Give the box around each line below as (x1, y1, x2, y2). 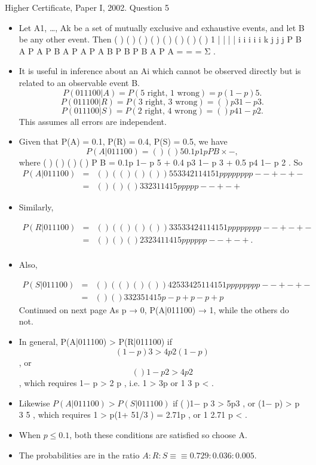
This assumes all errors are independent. (19, 115, 167, 127)
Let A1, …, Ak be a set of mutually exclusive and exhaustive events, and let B (19, 21, 305, 33)
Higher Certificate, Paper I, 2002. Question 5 (5, 1, 169, 13)
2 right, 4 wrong (137, 106, 197, 115)
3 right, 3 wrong (138, 97, 198, 106)
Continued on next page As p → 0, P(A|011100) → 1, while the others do (19, 303, 289, 316)
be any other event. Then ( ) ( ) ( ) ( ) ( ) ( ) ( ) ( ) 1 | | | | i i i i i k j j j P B (19, 33, 302, 45)
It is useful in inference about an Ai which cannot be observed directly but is (19, 65, 301, 77)
